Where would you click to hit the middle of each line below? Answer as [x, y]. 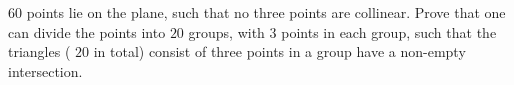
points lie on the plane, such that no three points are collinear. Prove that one [266, 12]
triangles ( [39, 51]
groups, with [226, 31]
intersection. [45, 70]
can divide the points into [87, 31]
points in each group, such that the [389, 31]
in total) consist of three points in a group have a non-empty [279, 51]
